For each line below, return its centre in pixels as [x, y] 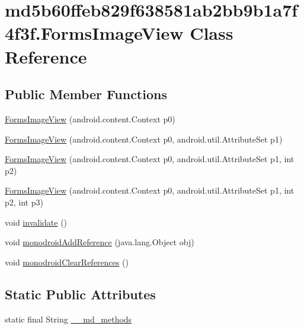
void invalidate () [36, 222]
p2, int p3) [24, 202]
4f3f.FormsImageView [94, 33]
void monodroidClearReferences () [67, 262]
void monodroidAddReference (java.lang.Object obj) [100, 242]
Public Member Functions [86, 94]
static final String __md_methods [68, 319]
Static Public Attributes [80, 294]
